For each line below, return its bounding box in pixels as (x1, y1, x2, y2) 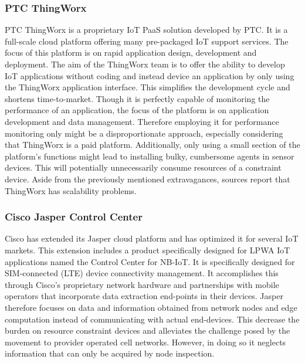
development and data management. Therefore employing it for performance (5, 115, 279, 127)
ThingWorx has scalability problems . (5, 184, 137, 196)
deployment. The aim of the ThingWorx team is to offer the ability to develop (5, 58, 285, 70)
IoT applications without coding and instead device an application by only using (5, 69, 294, 82)
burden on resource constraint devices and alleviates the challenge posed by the (5, 324, 290, 337)
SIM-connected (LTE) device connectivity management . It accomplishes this (5, 267, 279, 279)
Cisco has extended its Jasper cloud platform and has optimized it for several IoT (5, 232, 299, 245)
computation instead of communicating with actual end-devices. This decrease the (5, 313, 300, 325)
